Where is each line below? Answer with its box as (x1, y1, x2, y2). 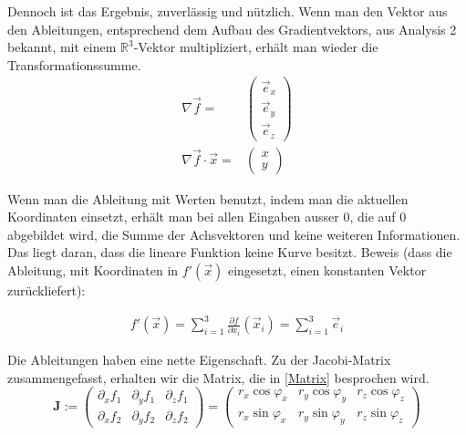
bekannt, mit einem (7, 37, 117, 57)
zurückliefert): (7, 281, 86, 299)
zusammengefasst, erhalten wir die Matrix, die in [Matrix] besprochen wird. (7, 368, 430, 387)
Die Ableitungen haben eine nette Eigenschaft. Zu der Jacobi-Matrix (7, 350, 391, 369)
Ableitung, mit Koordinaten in (7, 261, 179, 279)
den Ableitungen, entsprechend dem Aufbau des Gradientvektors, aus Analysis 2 (7, 19, 457, 38)
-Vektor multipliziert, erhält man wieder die (133, 37, 378, 57)
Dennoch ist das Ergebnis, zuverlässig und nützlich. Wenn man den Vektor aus (7, 2, 448, 20)
